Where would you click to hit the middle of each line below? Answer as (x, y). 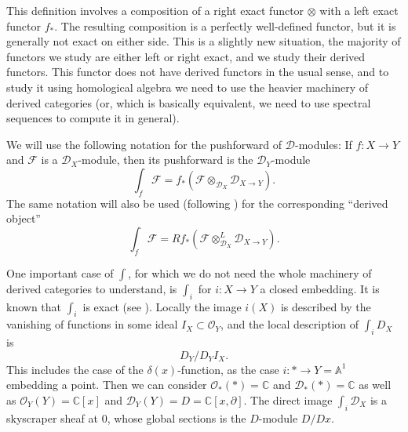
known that (34, 306)
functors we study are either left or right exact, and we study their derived (186, 56)
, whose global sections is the (177, 417)
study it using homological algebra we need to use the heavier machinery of (188, 87)
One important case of (60, 272)
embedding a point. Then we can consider (107, 385)
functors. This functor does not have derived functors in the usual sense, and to (198, 72)
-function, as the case (228, 369)
